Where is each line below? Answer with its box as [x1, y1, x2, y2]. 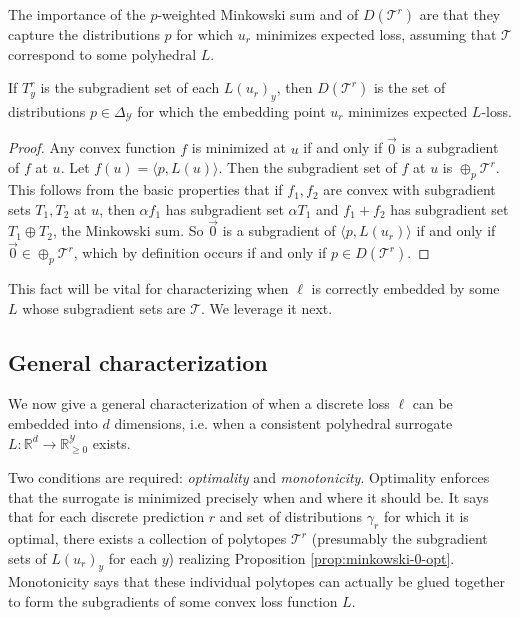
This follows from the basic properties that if [8, 179, 283, 200]
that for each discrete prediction [8, 506, 205, 527]
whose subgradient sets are [22, 297, 186, 318]
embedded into [8, 413, 98, 434]
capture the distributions [8, 24, 160, 44]
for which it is [383, 506, 469, 527]
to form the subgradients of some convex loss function [8, 591, 338, 612]
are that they [419, 4, 501, 24]
